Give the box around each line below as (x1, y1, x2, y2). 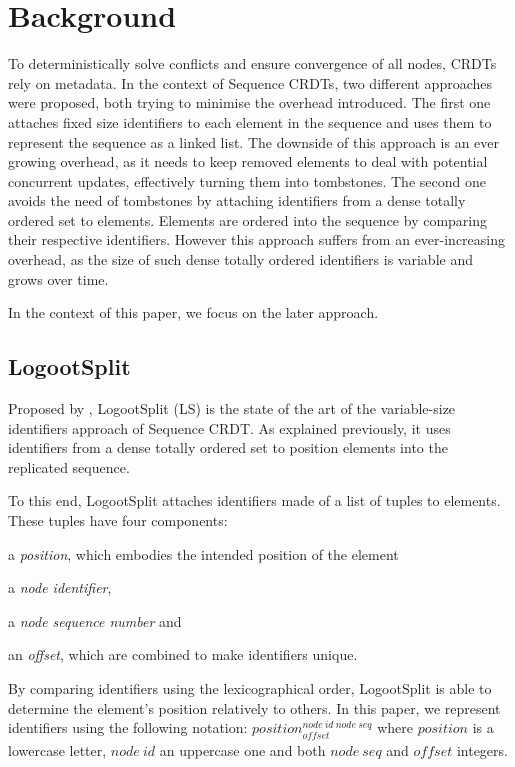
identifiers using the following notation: (8, 717, 248, 738)
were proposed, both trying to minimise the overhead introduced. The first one (8, 92, 491, 113)
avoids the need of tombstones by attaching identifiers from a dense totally (8, 190, 466, 211)
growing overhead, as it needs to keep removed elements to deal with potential (8, 151, 488, 172)
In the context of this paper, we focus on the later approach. (8, 302, 379, 323)
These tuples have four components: (8, 510, 228, 531)
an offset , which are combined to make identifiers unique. (8, 644, 358, 665)
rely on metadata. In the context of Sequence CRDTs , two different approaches (8, 72, 493, 93)
